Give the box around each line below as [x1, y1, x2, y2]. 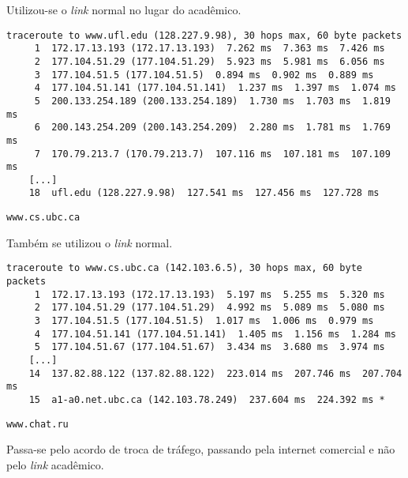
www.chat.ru [6, 418, 69, 430]
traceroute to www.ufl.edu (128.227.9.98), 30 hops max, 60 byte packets [6, 29, 402, 41]
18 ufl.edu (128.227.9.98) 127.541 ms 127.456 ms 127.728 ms [28, 187, 380, 199]
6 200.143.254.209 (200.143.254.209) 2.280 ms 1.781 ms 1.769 [34, 122, 391, 134]
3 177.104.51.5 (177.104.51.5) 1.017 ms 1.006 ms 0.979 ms [34, 315, 374, 326]
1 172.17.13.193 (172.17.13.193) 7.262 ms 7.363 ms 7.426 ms [34, 43, 385, 55]
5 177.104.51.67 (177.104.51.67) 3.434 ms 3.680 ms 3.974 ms [34, 341, 385, 353]
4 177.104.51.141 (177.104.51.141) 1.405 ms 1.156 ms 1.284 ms [34, 328, 396, 340]
